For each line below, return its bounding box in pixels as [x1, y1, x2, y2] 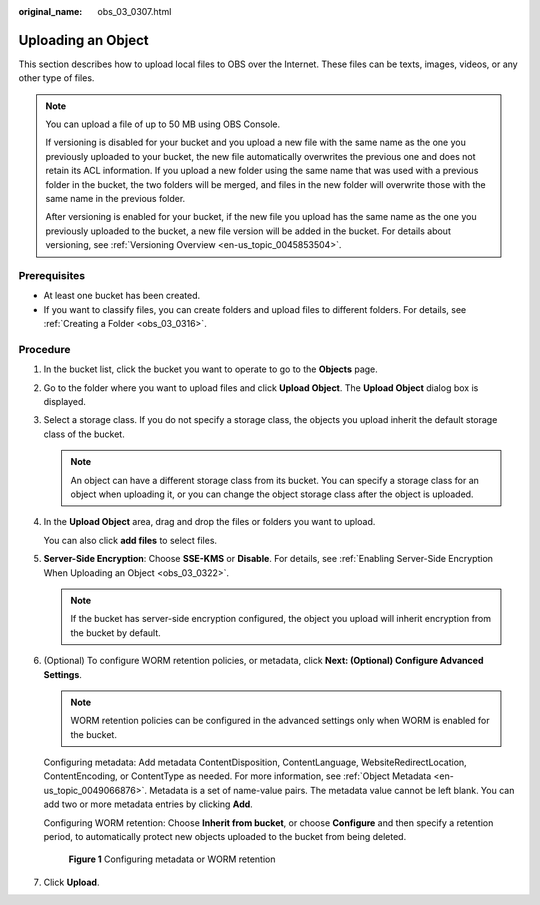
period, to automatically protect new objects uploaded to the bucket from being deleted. [43, 831, 407, 843]
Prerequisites [18, 268, 85, 282]
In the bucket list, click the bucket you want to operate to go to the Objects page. [43, 363, 379, 375]
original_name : [18, 6, 83, 17]
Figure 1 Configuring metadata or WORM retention [68, 853, 276, 865]
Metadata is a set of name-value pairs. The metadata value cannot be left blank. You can [148, 784, 515, 796]
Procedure [18, 342, 71, 356]
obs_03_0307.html [97, 6, 172, 17]
